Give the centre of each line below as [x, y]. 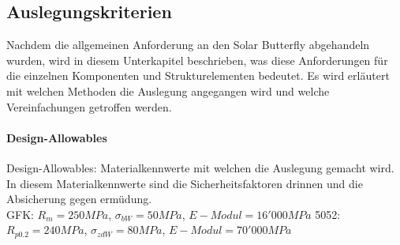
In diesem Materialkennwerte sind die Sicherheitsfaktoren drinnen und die [185, 183]
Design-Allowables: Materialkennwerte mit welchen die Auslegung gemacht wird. [200, 167]
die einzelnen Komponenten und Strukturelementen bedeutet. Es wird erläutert [198, 75]
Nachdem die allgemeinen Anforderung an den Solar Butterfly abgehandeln [188, 45]
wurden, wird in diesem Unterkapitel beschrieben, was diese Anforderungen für [197, 60]
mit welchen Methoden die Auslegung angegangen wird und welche [168, 90]
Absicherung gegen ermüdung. [79, 199]
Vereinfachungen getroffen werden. [89, 106]
